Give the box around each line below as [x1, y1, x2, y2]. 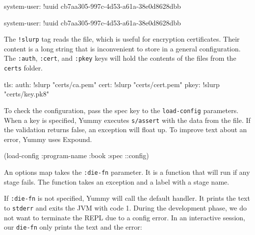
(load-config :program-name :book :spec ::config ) [4, 150, 149, 161]
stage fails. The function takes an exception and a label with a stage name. [4, 176, 229, 187]
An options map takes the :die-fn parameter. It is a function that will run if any [4, 167, 250, 177]
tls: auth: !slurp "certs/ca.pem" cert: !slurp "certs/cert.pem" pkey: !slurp [4, 79, 220, 89]
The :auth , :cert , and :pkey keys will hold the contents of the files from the [4, 53, 236, 63]
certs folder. [4, 63, 43, 73]
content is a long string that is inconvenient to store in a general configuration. [4, 43, 241, 53]
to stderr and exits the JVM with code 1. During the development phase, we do [4, 202, 247, 212]
